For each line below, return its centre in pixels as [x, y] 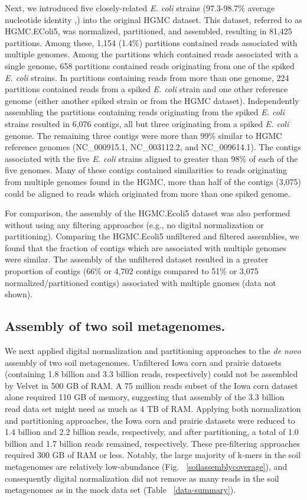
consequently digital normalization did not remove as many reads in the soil [142, 478]
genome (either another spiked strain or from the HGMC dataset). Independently [152, 100]
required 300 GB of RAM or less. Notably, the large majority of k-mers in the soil [153, 455]
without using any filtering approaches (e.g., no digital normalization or [134, 224]
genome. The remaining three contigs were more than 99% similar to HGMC [143, 135]
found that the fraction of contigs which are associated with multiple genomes [146, 247]
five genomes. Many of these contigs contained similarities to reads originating [146, 170]
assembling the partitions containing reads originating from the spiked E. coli [145, 112]
